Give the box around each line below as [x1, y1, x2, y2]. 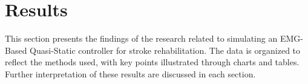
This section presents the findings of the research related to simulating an [5, 32, 278, 45]
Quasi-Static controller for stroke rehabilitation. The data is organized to [30, 44, 301, 56]
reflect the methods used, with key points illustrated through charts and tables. [5, 56, 300, 68]
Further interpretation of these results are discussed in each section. [5, 67, 256, 80]
